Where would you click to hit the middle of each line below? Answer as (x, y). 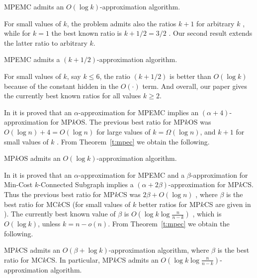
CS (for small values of (96, 204)
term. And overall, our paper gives (195, 86)
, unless (49, 224)
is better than (190, 76)
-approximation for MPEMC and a (131, 174)
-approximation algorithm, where (159, 250)
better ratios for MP (170, 204)
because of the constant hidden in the (61, 86)
